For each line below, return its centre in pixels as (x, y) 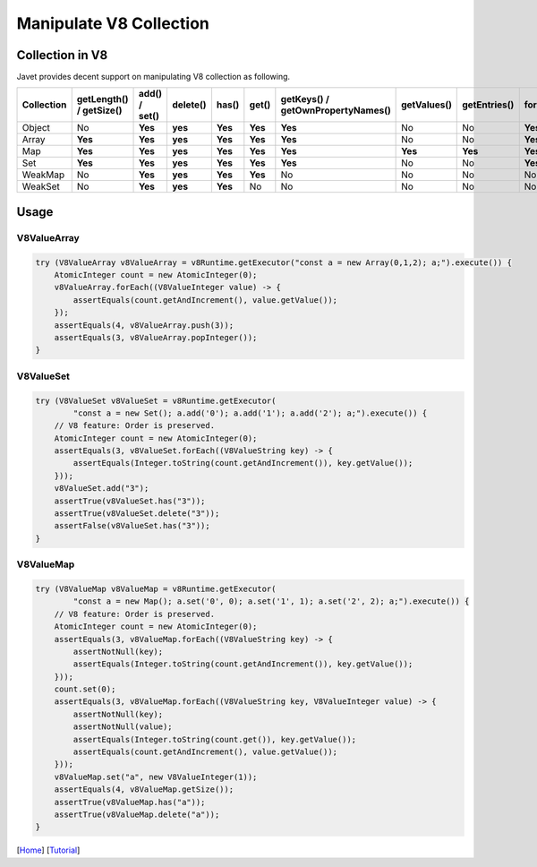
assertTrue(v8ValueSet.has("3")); (130, 501)
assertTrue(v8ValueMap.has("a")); (130, 802)
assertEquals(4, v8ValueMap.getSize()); (144, 790)
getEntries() (488, 105)
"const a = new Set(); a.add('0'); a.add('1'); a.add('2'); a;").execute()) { (250, 413)
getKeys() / (305, 99)
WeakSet (41, 186)
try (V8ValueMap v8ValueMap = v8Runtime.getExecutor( (156, 588)
